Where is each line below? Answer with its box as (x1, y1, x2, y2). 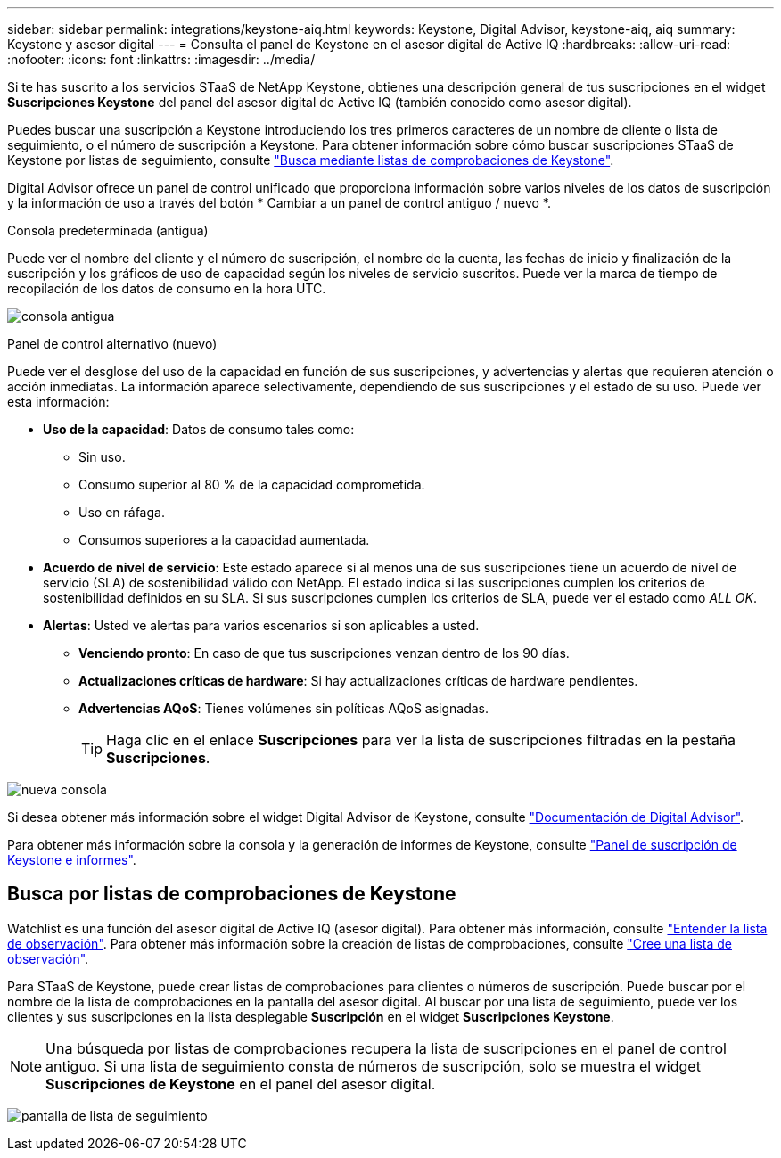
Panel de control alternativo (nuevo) (7, 336, 218, 351)
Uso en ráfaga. (78, 505, 165, 520)
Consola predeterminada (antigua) (7, 223, 209, 238)
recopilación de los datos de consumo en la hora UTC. (7, 281, 326, 296)
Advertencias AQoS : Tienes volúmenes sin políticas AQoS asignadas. (78, 701, 489, 716)
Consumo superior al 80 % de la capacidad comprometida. (78, 477, 425, 492)
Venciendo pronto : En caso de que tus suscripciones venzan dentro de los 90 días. (78, 645, 570, 661)
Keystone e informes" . (7, 852, 136, 867)
